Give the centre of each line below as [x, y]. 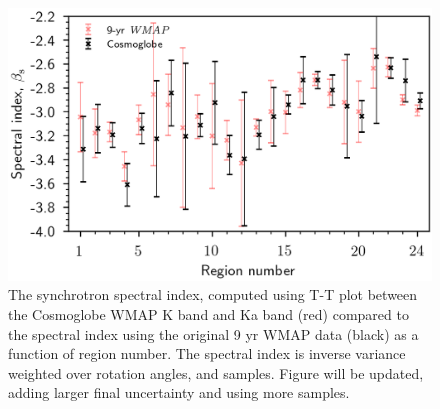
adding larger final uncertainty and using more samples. [179, 392]
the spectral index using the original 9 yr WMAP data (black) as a [213, 333]
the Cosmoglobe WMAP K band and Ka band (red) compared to [208, 314]
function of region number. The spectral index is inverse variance [207, 353]
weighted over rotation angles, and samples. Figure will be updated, [216, 372]
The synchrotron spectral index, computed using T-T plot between [213, 294]
